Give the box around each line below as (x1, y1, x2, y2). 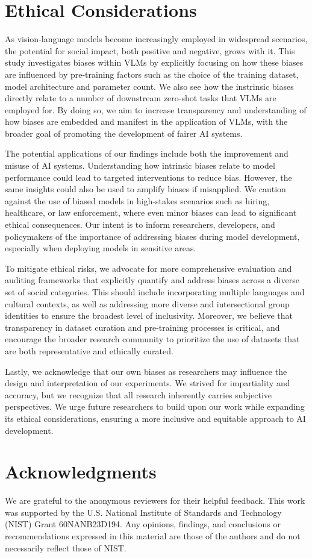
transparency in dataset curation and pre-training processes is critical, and (5, 321, 280, 333)
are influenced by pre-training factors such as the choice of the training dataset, (5, 67, 299, 80)
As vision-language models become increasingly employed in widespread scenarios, (5, 33, 308, 45)
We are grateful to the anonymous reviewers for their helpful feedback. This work (5, 494, 305, 507)
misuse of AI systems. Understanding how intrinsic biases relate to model (5, 159, 275, 172)
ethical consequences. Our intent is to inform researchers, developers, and (5, 218, 275, 231)
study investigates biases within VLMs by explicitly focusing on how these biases (5, 56, 304, 69)
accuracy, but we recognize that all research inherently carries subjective (5, 388, 272, 401)
